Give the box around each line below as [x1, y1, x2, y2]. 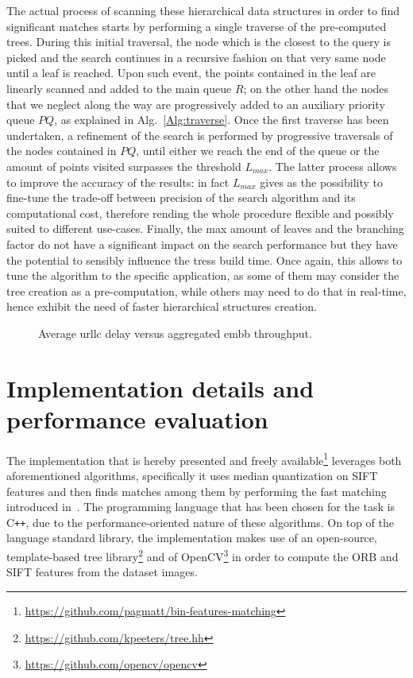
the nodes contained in [6, 142, 117, 159]
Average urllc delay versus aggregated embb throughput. [38, 324, 312, 341]
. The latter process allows [268, 157, 397, 174]
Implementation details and [6, 371, 315, 404]
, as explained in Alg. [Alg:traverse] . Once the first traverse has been [54, 111, 389, 128]
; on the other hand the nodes [243, 79, 389, 96]
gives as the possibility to [260, 173, 384, 190]
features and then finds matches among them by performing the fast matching [6, 482, 387, 499]
